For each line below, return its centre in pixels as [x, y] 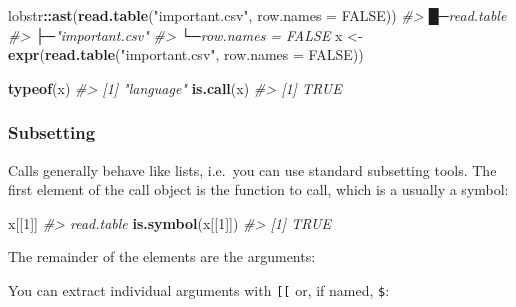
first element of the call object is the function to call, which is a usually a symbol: [258, 189]
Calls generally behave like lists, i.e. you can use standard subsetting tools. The [252, 169]
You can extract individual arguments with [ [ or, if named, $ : [199, 289]
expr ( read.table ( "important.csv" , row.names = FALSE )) [186, 54]
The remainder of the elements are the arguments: [162, 256]
